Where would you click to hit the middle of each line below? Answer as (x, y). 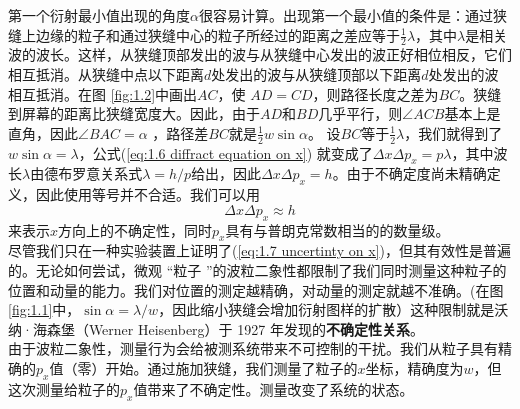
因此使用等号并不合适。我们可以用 (147, 194)
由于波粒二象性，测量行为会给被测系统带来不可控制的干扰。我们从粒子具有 (253, 348)
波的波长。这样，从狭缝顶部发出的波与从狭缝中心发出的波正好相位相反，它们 (260, 54)
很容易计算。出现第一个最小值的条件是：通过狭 (352, 15)
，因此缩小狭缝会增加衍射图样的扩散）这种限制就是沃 (333, 309)
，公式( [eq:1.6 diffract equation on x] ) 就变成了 (225, 152)
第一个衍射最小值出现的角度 (99, 15)
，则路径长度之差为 (375, 93)
